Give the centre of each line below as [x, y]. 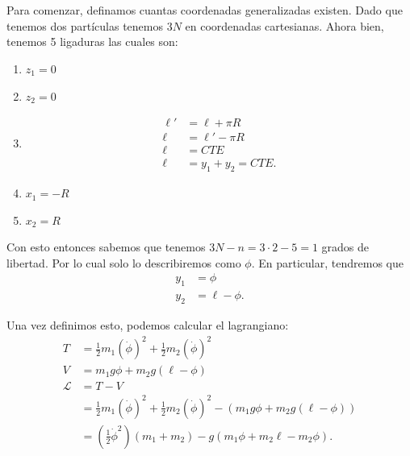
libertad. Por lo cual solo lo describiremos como [124, 262]
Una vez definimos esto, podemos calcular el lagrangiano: [148, 325]
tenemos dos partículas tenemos [85, 25]
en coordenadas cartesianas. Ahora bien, [284, 25]
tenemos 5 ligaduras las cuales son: [92, 41]
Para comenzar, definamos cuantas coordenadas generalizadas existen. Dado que [205, 10]
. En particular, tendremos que [327, 262]
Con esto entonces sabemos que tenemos [106, 247]
